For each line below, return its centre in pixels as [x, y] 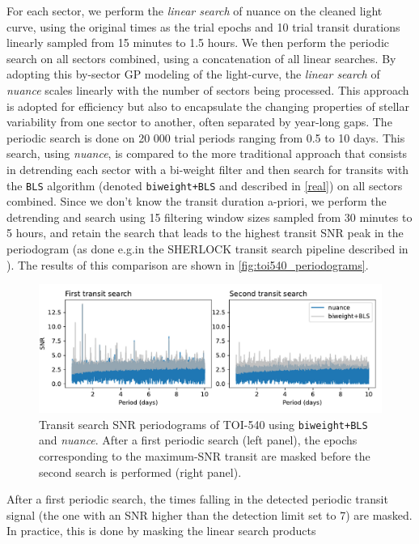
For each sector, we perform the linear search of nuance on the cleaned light [195, 11]
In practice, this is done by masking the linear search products [161, 531]
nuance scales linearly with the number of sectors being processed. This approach [208, 89]
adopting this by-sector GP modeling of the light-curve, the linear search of [193, 74]
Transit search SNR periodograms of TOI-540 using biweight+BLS [203, 424]
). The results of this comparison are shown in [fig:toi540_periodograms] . [188, 264]
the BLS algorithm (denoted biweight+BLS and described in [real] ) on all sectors [205, 185]
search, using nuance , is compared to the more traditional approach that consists [207, 153]
